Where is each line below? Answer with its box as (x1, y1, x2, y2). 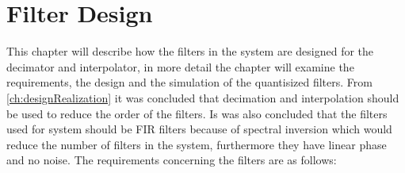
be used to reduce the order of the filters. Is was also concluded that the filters (6, 105, 388, 121)
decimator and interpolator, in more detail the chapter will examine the (6, 58, 354, 75)
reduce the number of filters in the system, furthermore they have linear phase (6, 136, 387, 152)
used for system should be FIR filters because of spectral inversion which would (6, 121, 392, 137)
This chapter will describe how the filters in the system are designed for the (6, 43, 374, 60)
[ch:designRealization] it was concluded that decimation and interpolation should (6, 89, 399, 106)
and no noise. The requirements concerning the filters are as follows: (6, 152, 337, 168)
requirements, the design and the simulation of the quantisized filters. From (6, 74, 373, 90)
